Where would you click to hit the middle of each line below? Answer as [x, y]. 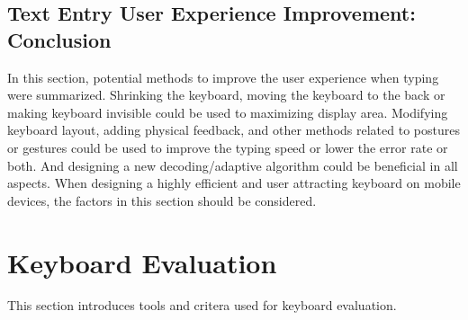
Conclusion [59, 39]
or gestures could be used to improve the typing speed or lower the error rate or [228, 147]
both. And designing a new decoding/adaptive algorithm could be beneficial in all [233, 165]
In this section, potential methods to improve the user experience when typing [223, 77]
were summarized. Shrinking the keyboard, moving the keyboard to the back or [226, 95]
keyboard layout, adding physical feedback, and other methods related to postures [234, 130]
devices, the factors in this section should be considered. [162, 200]
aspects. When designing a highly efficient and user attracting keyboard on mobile [234, 183]
